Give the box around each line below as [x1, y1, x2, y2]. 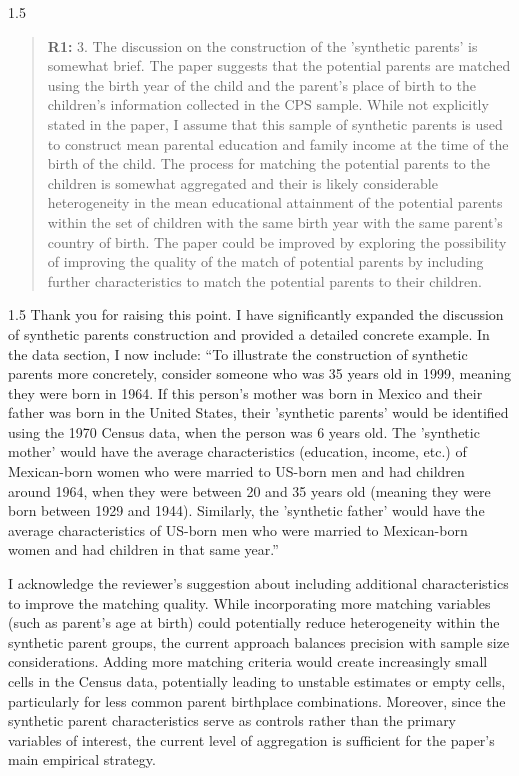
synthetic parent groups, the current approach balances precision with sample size [8, 631, 510, 652]
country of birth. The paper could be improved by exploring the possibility [47, 231, 507, 252]
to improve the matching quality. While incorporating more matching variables [8, 592, 491, 613]
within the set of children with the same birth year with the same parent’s [47, 211, 503, 232]
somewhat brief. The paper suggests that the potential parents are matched [47, 55, 511, 76]
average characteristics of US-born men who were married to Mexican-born [8, 519, 468, 540]
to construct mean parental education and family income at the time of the [47, 133, 509, 154]
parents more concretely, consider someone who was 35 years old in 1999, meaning [8, 363, 511, 384]
